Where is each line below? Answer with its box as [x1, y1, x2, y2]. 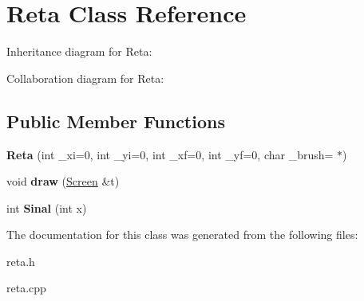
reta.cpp [6, 279, 46, 296]
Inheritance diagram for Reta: [6, 43, 152, 60]
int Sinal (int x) [6, 199, 87, 216]
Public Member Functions [6, 108, 225, 133]
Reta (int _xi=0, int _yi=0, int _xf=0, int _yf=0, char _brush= [6, 146, 334, 162]
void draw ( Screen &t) [6, 173, 120, 190]
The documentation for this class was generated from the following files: [6, 226, 358, 243]
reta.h [6, 252, 35, 269]
